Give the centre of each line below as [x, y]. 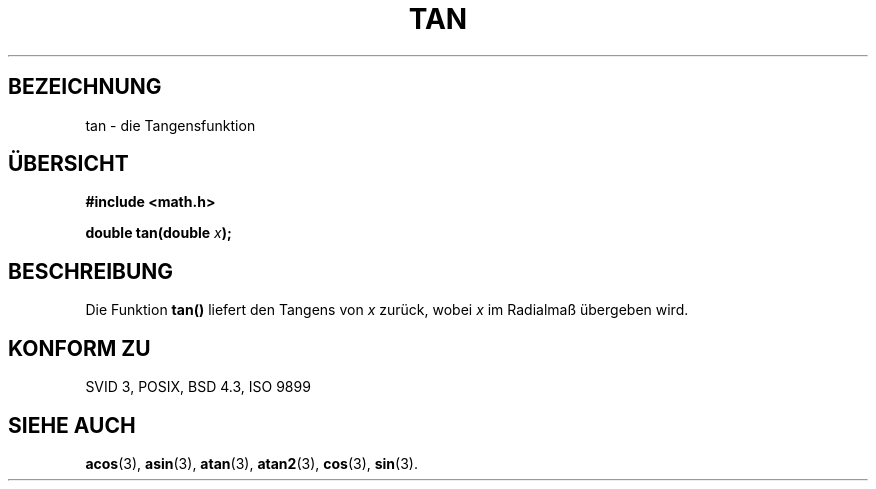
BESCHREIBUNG [91, 271]
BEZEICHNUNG [85, 87]
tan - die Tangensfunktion [170, 125]
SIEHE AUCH [72, 425]
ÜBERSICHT [68, 164]
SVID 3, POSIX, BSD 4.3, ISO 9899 [198, 387]
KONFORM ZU [79, 348]
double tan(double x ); [158, 233]
